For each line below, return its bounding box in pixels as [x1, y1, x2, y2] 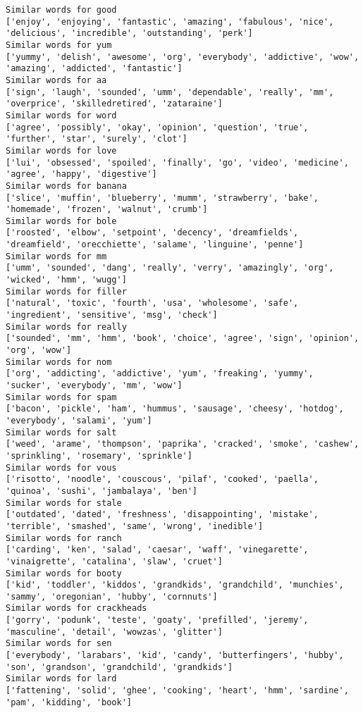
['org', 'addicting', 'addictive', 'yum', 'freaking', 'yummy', [6, 368, 314, 379]
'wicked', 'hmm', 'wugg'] [6, 275, 127, 285]
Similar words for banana [6, 180, 127, 191]
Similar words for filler [6, 286, 127, 297]
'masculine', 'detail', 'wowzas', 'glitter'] [6, 626, 223, 637]
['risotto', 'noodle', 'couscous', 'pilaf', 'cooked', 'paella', [6, 474, 319, 485]
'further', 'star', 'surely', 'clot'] [6, 134, 187, 144]
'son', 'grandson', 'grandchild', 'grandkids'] [6, 662, 233, 672]
